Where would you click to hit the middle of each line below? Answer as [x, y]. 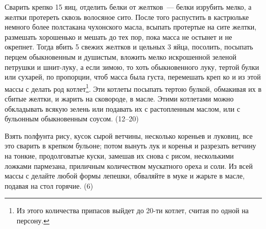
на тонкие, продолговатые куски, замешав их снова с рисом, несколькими [119, 155]
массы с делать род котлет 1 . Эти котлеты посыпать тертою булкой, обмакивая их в [133, 88]
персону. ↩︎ [33, 220]
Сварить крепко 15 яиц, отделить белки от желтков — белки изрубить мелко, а [128, 7]
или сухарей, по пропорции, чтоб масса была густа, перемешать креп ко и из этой [133, 77]
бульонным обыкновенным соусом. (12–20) [72, 119]
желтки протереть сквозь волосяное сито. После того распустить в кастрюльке [127, 17]
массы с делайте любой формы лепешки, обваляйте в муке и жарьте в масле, [125, 176]
